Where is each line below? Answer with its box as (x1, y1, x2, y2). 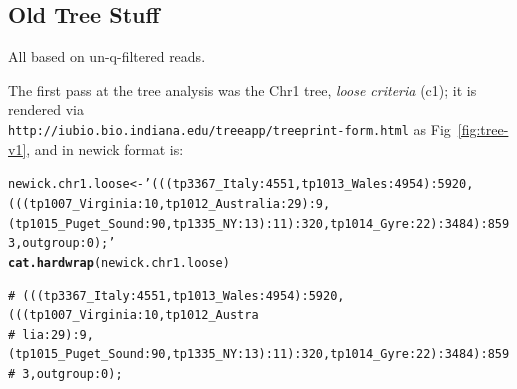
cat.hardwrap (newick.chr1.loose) (8, 255, 230, 270)
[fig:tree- (457, 118, 509, 139)
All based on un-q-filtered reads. (8, 46, 206, 67)
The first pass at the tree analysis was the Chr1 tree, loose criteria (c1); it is (8, 79, 477, 100)
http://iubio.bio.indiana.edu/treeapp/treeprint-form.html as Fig (8, 118, 451, 139)
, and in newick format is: (26, 138, 184, 159)
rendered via (8, 99, 84, 120)
